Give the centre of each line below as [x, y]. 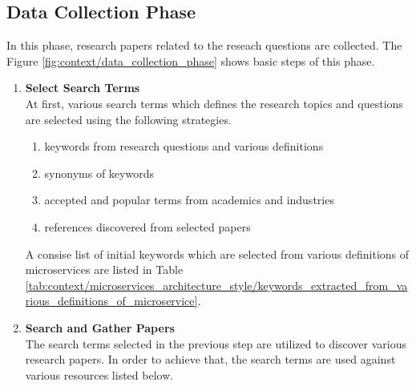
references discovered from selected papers [147, 226]
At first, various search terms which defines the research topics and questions [214, 103]
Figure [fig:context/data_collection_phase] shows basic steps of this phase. [191, 60]
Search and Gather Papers [100, 327]
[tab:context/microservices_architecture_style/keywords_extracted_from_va [216, 285]
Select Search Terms [83, 88]
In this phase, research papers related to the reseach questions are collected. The [204, 45]
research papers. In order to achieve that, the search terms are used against [210, 359]
